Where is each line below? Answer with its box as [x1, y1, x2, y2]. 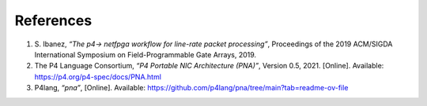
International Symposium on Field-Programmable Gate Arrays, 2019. [34, 49, 257, 59]
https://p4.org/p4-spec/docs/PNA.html [34, 71, 162, 82]
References [14, 12, 93, 29]
